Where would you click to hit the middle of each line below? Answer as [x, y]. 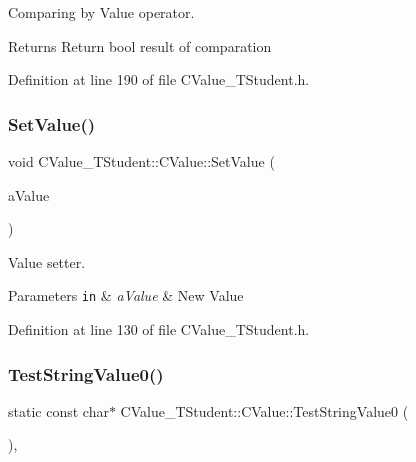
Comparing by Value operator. [101, 12]
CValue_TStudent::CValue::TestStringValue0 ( [264, 410]
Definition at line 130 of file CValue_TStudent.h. [159, 329]
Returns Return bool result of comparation [140, 45]
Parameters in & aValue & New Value [126, 295]
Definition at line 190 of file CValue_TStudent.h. [159, 79]
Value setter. [47, 261]
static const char [58, 410]
